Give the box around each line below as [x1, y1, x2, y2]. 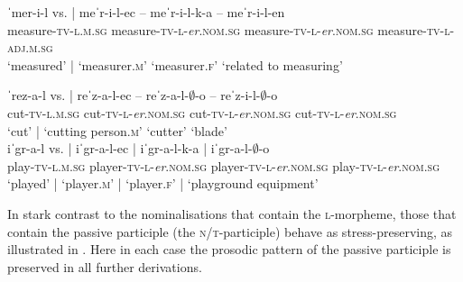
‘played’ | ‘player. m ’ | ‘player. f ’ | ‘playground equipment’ [7, 174, 319, 193]
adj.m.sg [7, 38, 53, 57]
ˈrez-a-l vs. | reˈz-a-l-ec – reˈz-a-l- [7, 86, 190, 105]
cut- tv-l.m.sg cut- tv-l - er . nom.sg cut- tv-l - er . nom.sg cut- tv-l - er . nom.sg [7, 103, 397, 122]
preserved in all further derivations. [7, 257, 202, 276]
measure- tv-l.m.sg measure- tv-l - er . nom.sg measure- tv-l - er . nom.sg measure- [7, 20, 427, 39]
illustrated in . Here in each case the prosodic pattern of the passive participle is [7, 240, 451, 259]
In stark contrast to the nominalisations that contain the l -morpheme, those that [7, 204, 457, 223]
